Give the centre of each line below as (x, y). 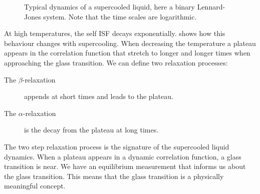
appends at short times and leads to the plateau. (99, 96)
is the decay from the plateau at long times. (91, 130)
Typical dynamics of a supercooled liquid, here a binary (109, 6)
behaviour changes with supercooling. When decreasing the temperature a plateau (130, 43)
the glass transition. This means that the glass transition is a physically (114, 176)
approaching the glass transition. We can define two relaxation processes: (116, 62)
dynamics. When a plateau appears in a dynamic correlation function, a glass (123, 156)
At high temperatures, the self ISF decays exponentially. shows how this (115, 33)
